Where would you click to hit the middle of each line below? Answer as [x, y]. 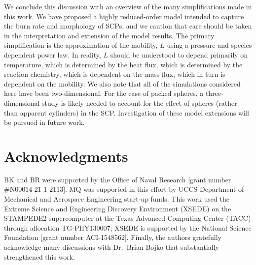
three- [214, 93]
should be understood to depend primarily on [179, 54]
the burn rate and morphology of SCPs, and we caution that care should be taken [128, 26]
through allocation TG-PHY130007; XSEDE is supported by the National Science [128, 227]
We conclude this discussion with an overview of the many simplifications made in [128, 6]
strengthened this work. [40, 256]
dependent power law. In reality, [53, 54]
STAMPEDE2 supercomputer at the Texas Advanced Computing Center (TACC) [128, 218]
